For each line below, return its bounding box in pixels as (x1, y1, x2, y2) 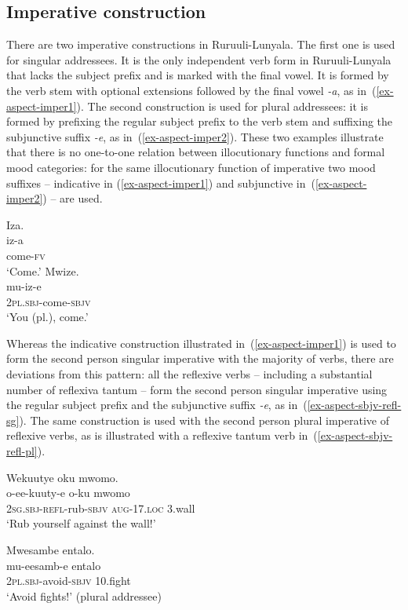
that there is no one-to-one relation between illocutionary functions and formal (6, 144, 385, 160)
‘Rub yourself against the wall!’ (6, 515, 156, 531)
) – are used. (42, 190, 103, 206)
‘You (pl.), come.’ (6, 309, 89, 325)
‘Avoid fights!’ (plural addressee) (6, 587, 162, 604)
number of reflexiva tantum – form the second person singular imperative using (6, 381, 388, 397)
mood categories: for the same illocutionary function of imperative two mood (6, 159, 376, 175)
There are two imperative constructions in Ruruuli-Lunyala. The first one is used (6, 36, 395, 53)
